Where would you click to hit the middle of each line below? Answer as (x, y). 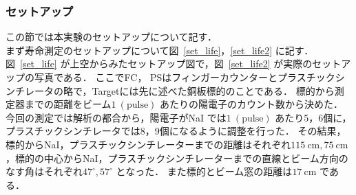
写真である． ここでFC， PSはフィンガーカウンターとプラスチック (185, 77)
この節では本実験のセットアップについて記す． (112, 37)
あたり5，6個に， (313, 117)
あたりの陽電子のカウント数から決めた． (252, 104)
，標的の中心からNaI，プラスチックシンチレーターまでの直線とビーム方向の (177, 158)
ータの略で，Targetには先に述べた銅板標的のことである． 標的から (184, 90)
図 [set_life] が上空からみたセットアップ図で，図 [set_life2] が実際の (159, 64)
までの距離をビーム (68, 104)
